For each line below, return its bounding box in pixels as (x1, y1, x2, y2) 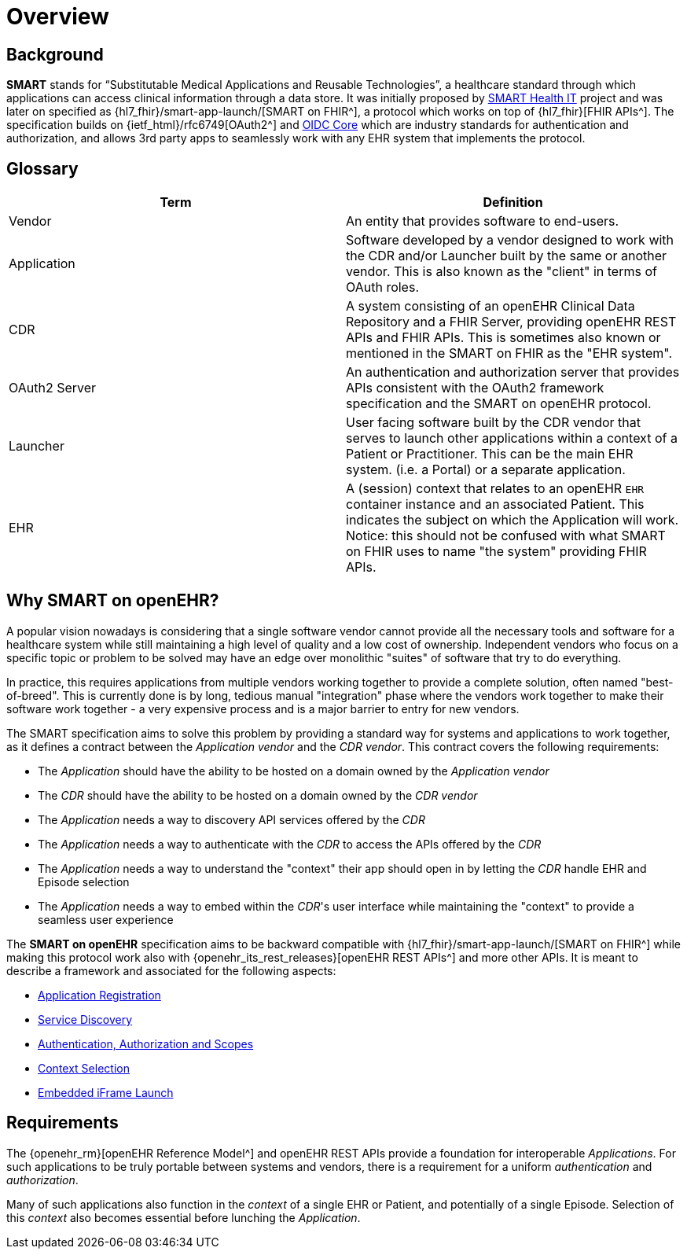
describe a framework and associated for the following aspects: (6, 963, 336, 977)
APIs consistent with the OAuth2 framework (346, 380, 604, 396)
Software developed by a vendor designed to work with (346, 232, 674, 248)
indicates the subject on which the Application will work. (346, 512, 679, 528)
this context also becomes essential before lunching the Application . (6, 1210, 361, 1224)
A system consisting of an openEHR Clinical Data (346, 298, 635, 315)
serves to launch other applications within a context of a (346, 430, 678, 447)
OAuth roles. (346, 279, 419, 296)
